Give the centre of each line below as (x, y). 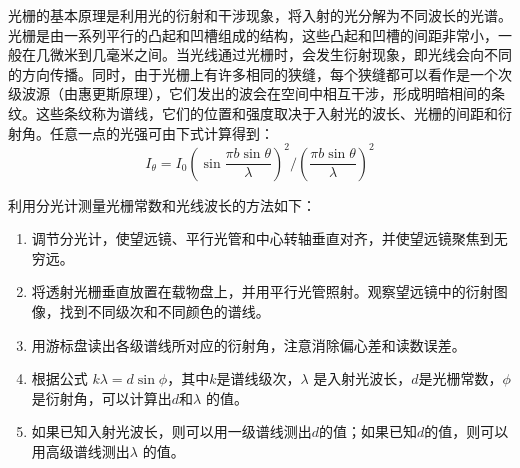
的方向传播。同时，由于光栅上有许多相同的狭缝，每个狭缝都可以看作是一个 (253, 73)
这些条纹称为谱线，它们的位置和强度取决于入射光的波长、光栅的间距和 (266, 112)
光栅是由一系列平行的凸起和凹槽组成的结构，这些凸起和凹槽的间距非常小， (253, 34)
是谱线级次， (258, 378)
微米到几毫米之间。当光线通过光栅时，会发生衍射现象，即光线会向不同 (280, 54)
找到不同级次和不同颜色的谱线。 (164, 311)
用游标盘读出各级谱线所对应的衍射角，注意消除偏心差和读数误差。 (248, 344)
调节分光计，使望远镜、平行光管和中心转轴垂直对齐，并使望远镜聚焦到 (262, 238)
